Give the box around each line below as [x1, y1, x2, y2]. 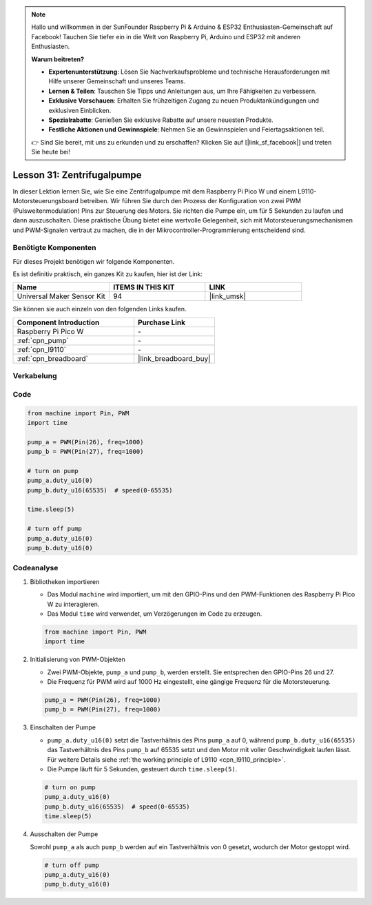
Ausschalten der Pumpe [30, 830, 99, 838]
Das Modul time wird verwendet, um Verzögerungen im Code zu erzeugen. [47, 610, 262, 618]
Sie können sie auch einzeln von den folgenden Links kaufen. [12, 305, 187, 313]
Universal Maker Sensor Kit [17, 291, 106, 301]
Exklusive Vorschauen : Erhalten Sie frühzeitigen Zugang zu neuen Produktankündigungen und [48, 96, 320, 105]
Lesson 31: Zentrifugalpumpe [12, 169, 142, 180]
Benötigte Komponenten [12, 243, 96, 253]
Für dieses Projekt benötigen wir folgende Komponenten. [12, 257, 175, 265]
